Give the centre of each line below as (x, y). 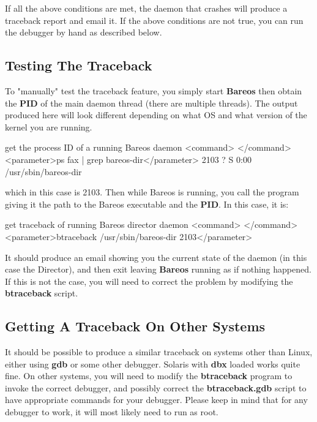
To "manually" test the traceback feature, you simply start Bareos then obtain (154, 90)
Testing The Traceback (79, 65)
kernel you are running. (49, 126)
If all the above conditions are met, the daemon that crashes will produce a (146, 8)
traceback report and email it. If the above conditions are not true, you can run (154, 20)
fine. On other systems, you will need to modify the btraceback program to (149, 376)
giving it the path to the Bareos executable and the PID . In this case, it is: (147, 204)
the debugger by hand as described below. (84, 32)
